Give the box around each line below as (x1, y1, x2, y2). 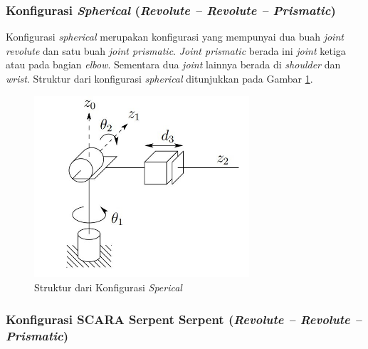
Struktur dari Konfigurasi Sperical (34, 280, 182, 295)
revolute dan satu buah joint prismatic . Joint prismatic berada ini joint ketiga (6, 43, 346, 58)
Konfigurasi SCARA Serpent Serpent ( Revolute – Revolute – (6, 310, 362, 328)
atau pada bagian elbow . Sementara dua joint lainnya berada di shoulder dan (6, 57, 341, 72)
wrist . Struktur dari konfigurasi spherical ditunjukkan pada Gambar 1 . (6, 71, 313, 85)
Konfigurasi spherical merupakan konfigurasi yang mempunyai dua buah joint (6, 29, 344, 44)
